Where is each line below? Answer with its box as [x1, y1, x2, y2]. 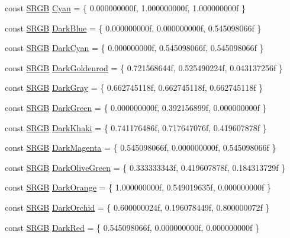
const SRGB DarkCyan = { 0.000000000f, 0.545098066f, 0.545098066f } [5, 42, 264, 54]
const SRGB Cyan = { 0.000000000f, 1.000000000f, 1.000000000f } [5, 2, 246, 14]
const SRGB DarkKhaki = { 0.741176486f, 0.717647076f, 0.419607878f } [5, 121, 267, 134]
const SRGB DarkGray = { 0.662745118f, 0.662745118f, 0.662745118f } [5, 81, 263, 94]
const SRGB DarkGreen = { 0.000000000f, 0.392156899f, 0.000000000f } [5, 101, 267, 113]
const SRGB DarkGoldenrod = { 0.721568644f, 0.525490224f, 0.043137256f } [5, 61, 283, 74]
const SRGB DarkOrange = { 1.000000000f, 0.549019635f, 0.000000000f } [5, 181, 272, 193]
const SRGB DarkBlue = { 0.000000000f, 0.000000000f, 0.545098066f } [5, 21, 262, 34]
